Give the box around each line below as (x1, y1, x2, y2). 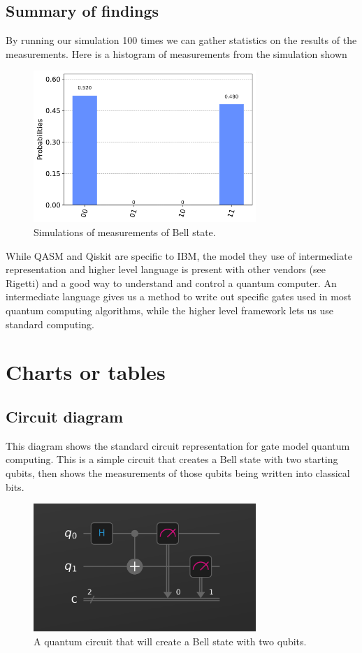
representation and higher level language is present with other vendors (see (6, 262, 326, 277)
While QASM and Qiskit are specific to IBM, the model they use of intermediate (6, 248, 352, 263)
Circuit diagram (6, 405, 124, 427)
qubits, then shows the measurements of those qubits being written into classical (6, 465, 350, 480)
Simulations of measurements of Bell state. (34, 224, 216, 239)
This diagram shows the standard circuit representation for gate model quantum (6, 438, 350, 453)
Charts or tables (6, 358, 166, 386)
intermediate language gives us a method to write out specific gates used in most (6, 289, 352, 304)
